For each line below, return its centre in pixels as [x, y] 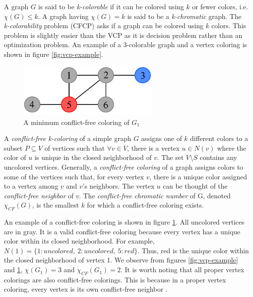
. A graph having [63, 16]
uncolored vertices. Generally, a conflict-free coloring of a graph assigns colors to [124, 166]
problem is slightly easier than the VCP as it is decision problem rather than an [123, 35]
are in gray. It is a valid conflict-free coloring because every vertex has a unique [122, 231]
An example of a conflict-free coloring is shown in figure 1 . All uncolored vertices [124, 222]
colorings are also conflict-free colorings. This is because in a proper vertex [115, 279]
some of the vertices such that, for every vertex [74, 176]
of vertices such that [75, 148]
